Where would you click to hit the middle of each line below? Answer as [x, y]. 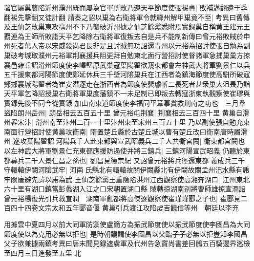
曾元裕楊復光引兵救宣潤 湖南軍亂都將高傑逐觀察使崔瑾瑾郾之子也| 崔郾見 [122, 198]
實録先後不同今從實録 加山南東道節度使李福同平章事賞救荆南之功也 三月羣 [125, 103]
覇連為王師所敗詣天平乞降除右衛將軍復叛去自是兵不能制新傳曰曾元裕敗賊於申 [127, 36]
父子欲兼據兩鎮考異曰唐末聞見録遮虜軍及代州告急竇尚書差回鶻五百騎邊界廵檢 [127, 243]
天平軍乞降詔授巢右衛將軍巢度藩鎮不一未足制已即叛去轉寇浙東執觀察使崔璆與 [127, 93]
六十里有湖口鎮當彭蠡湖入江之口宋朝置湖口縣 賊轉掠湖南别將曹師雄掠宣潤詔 [125, 189]
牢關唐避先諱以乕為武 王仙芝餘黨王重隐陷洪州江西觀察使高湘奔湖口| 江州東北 [127, 179]
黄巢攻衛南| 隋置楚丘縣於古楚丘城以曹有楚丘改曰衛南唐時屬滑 [149, 131]
